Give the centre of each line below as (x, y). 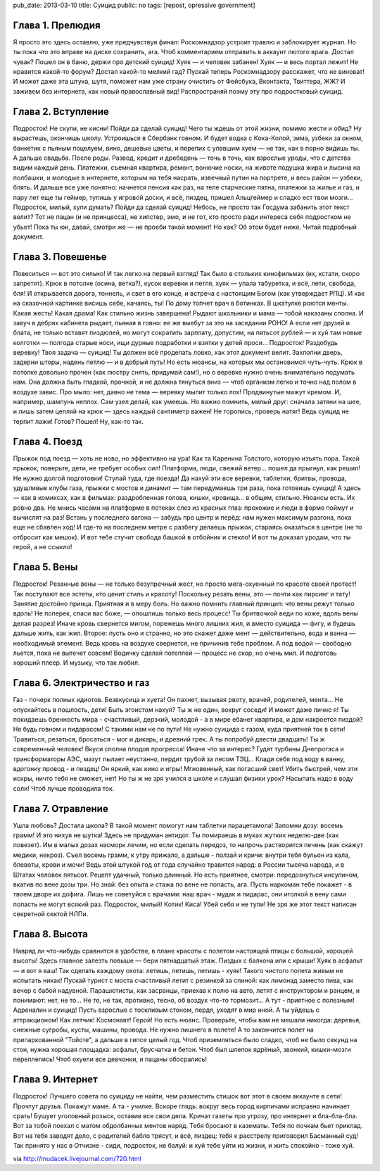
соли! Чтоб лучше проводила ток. (64, 788)
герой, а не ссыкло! (43, 547)
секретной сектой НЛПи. (51, 914)
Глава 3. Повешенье (60, 257)
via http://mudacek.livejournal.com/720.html (77, 1158)
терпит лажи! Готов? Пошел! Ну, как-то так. (78, 421)
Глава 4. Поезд (48, 441)
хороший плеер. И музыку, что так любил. (76, 663)
